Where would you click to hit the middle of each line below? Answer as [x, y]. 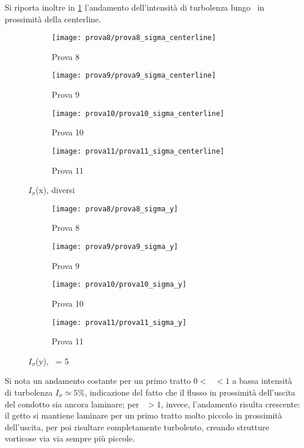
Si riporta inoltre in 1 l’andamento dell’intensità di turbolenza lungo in [135, 7]
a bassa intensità [262, 381]
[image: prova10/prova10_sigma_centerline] [138, 113]
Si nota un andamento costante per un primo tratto [98, 381]
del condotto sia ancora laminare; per [72, 404]
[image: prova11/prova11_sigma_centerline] [138, 151]
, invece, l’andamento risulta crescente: [230, 404]
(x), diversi [55, 190]
